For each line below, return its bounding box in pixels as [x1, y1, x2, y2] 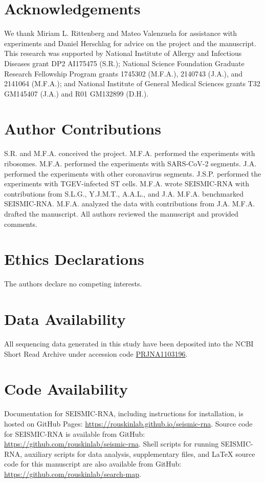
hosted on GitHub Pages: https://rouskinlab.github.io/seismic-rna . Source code [4, 418, 253, 429]
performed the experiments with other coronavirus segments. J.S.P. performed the [4, 168, 261, 179]
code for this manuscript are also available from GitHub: [4, 458, 182, 469]
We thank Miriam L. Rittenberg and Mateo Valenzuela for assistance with [4, 28, 237, 38]
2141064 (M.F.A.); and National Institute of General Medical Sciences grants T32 [4, 78, 260, 89]
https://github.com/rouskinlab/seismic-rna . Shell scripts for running [4, 438, 219, 449]
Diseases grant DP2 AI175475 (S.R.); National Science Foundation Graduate [4, 57, 245, 68]
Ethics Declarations [4, 248, 144, 269]
